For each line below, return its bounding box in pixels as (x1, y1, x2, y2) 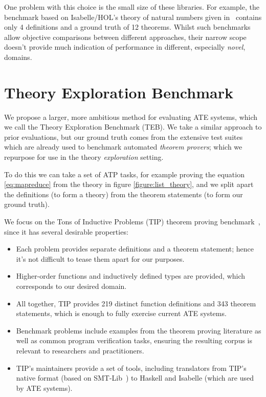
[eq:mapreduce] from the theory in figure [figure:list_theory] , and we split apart (4, 179, 254, 190)
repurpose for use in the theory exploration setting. (4, 152, 164, 162)
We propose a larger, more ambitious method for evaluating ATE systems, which (4, 111, 258, 122)
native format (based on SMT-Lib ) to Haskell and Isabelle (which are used (16, 372, 254, 383)
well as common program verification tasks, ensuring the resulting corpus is (16, 335, 252, 346)
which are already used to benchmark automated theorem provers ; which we (4, 141, 242, 152)
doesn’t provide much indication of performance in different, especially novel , (4, 41, 246, 52)
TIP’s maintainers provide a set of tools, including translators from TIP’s (16, 362, 247, 373)
